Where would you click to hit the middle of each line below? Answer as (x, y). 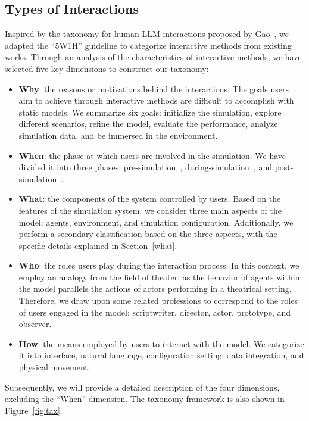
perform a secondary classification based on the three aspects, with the (148, 234)
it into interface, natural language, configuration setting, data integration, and (161, 355)
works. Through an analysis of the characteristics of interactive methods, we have (153, 57)
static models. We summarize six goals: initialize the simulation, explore (150, 112)
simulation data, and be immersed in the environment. (118, 135)
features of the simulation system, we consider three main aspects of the (150, 210)
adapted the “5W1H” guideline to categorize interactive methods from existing (148, 45)
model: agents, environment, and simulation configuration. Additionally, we (156, 222)
